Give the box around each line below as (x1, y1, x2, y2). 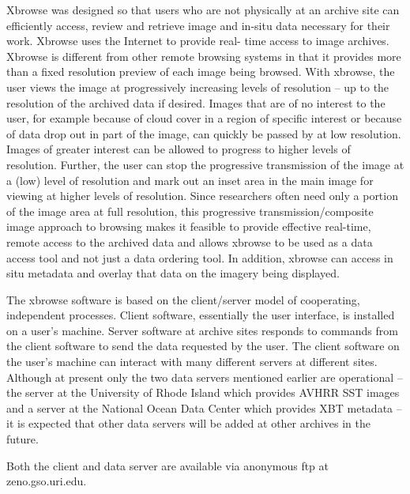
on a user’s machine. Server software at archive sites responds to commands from (6, 322, 398, 338)
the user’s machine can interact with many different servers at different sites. (6, 353, 378, 370)
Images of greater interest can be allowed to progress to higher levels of (6, 141, 351, 157)
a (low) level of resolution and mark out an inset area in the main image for (6, 172, 374, 188)
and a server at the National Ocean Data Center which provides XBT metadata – (6, 399, 402, 416)
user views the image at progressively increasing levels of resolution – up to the (6, 78, 389, 95)
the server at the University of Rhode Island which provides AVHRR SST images (6, 384, 400, 401)
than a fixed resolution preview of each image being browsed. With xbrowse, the (6, 63, 395, 80)
